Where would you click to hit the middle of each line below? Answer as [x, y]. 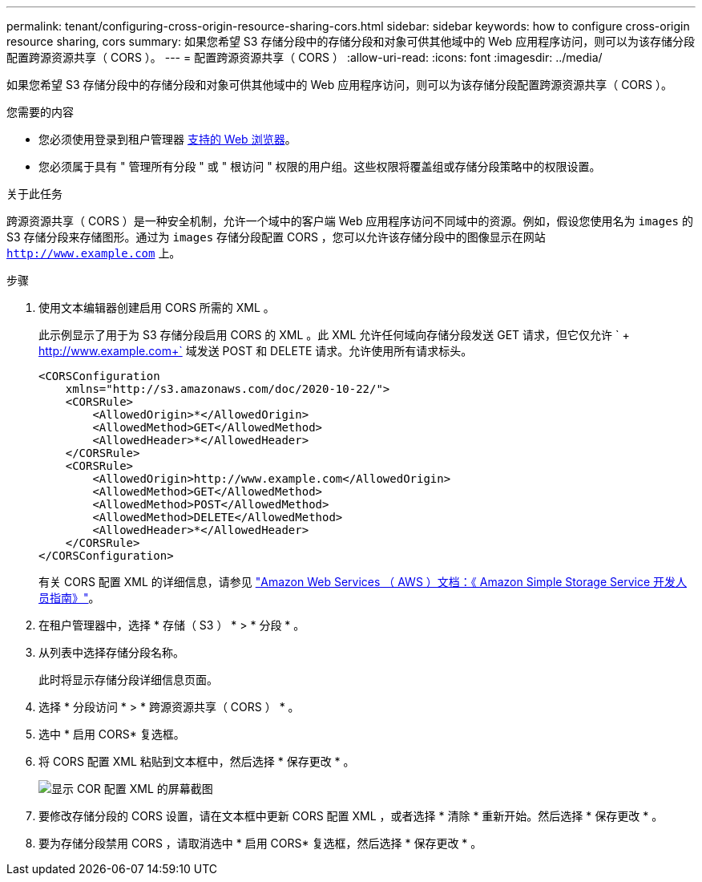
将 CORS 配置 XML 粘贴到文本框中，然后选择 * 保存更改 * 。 [197, 761]
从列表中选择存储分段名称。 [111, 652]
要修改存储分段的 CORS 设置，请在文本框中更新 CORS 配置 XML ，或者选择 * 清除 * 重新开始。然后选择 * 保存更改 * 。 [351, 816]
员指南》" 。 [69, 598]
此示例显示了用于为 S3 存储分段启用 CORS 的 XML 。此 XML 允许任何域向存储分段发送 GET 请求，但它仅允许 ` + [334, 335]
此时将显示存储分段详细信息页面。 [128, 680]
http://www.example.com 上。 [94, 253]
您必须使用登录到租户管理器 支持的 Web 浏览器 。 [167, 139]
